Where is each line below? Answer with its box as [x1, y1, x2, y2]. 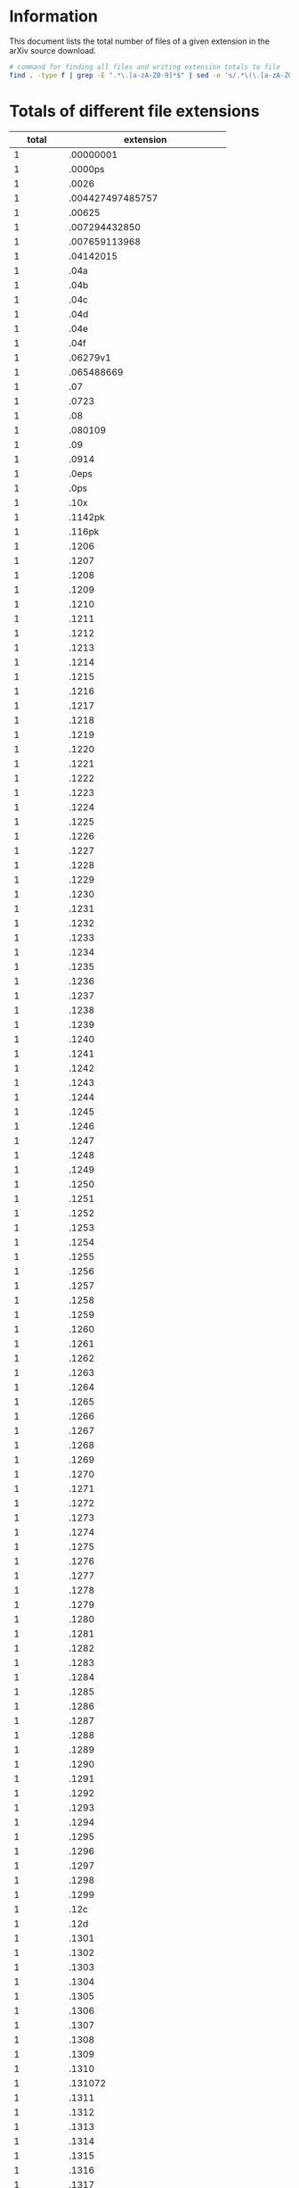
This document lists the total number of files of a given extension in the [9, 36, 270, 46]
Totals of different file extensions [9, 101, 260, 121]
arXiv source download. [9, 45, 96, 55]
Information [9, 6, 98, 27]
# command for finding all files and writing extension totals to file [9, 62, 280, 71]
